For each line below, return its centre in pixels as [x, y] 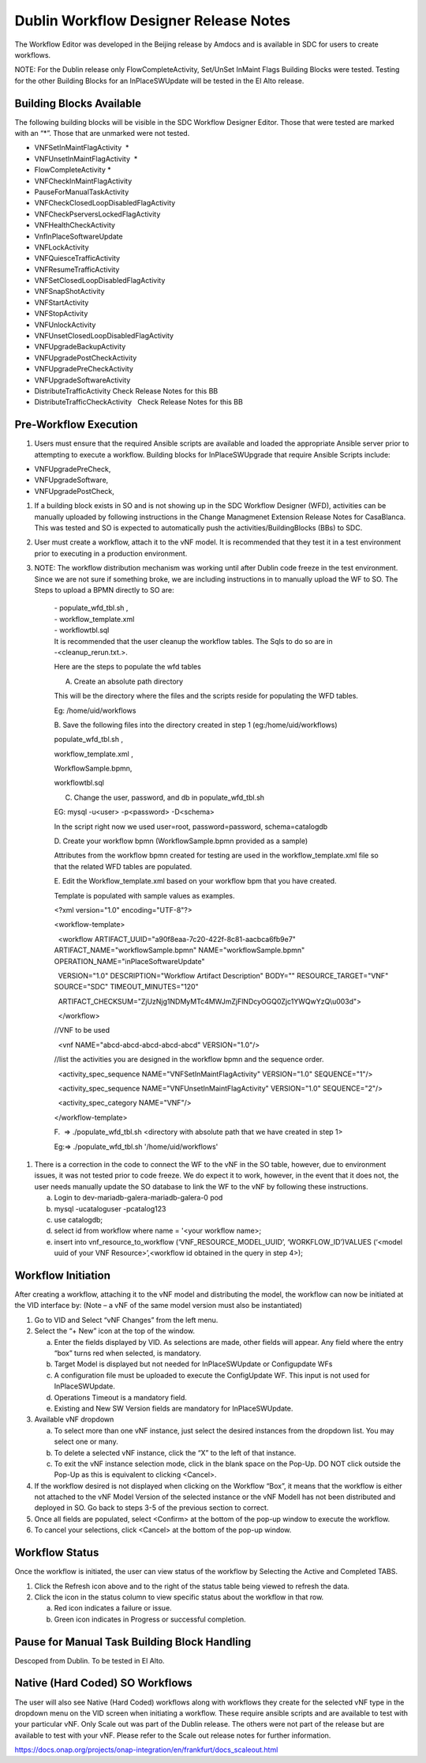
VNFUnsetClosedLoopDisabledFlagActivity [104, 336]
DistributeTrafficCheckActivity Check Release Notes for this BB [139, 402]
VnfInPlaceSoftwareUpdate [78, 236]
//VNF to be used [82, 1030]
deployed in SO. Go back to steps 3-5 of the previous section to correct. [151, 1508]
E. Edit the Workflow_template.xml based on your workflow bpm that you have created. [195, 881]
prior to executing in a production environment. [111, 553]
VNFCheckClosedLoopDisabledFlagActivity [105, 203]
